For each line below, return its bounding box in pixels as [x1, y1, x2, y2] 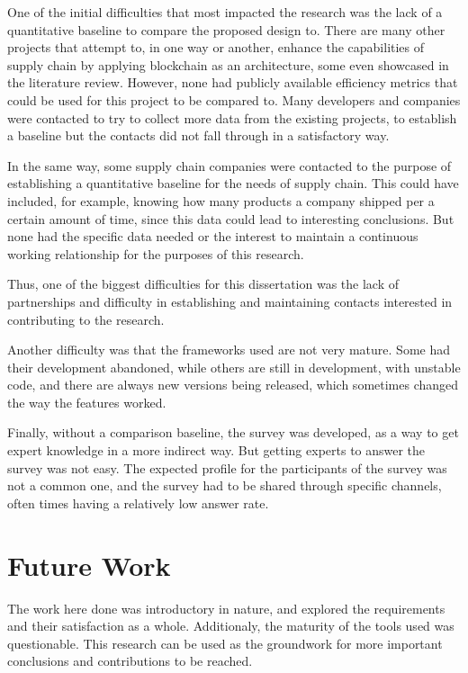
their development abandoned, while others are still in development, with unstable [7, 357, 461, 376]
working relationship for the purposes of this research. [7, 244, 304, 263]
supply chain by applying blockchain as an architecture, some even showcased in [7, 55, 449, 74]
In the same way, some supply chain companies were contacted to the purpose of [7, 156, 452, 175]
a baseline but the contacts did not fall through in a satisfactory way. [7, 126, 390, 145]
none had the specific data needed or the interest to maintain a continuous [7, 227, 418, 246]
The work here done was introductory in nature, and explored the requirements [7, 598, 445, 617]
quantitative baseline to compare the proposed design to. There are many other [7, 20, 445, 39]
